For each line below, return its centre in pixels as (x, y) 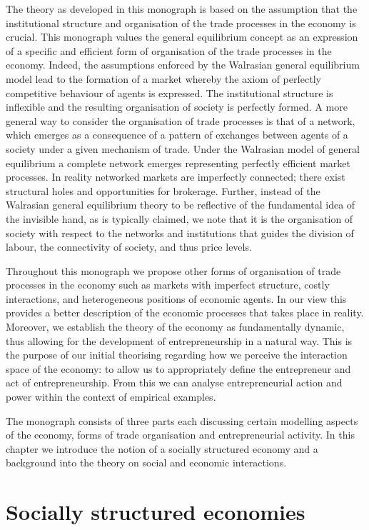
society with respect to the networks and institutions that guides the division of (180, 232)
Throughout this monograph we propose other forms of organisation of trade (173, 270)
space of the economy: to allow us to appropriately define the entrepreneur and (178, 368)
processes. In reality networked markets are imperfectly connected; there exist (176, 177)
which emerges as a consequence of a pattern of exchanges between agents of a (177, 135)
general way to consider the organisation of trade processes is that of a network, (181, 120)
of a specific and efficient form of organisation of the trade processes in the (169, 50)
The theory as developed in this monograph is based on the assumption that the (182, 9)
